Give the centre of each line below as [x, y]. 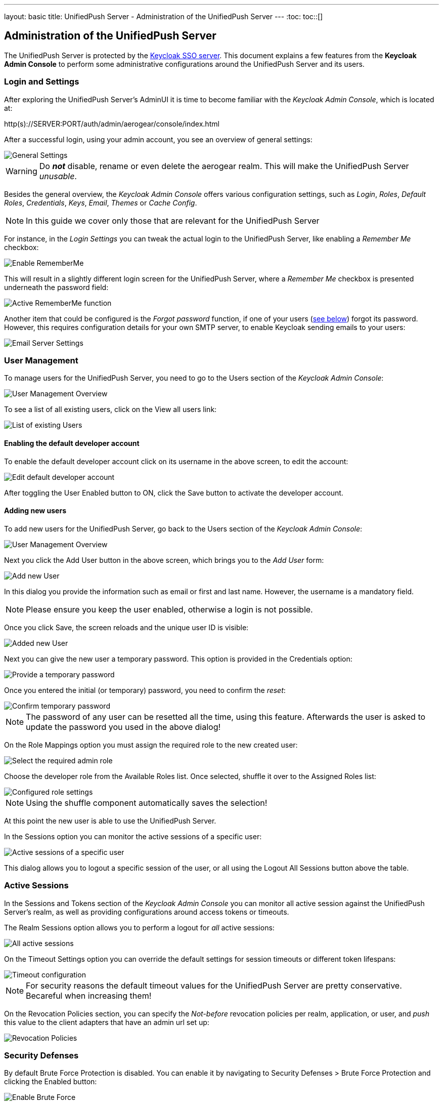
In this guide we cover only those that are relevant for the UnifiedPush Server [173, 220]
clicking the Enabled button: [51, 1082]
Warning [21, 171]
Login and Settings [42, 82]
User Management [41, 360]
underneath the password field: [56, 287]
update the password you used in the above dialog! [123, 727]
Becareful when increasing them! [89, 995]
